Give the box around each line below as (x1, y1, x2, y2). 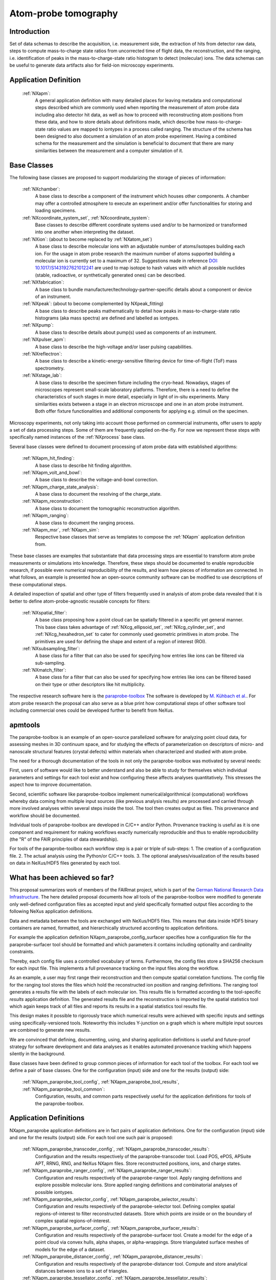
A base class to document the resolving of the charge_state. (35, 491, 162, 497)
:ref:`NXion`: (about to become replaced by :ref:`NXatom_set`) (22, 236, 152, 242)
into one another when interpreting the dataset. (35, 229, 135, 235)
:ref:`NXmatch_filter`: (22, 667, 66, 673)
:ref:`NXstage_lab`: (22, 372, 62, 378)
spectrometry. (35, 365, 65, 371)
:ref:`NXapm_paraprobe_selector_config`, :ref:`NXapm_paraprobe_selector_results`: (22, 1196, 198, 1203)
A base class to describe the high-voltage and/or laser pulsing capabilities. (35, 344, 193, 350)
